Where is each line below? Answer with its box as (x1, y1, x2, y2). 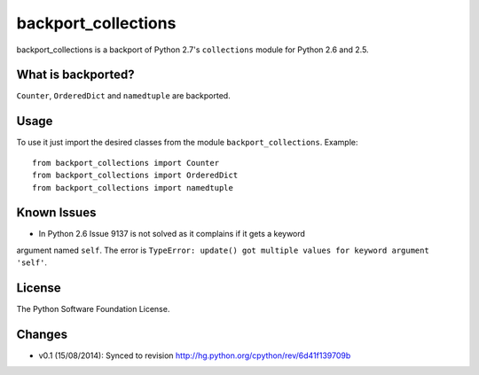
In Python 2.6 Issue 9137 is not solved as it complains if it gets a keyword (38, 229, 306, 239)
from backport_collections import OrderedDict (32, 170, 239, 181)
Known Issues (16, 205, 97, 221)
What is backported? (16, 67, 135, 82)
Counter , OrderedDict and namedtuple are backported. (16, 90, 231, 101)
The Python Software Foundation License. (16, 304, 170, 315)
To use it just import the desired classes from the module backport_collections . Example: (16, 137, 358, 148)
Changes (16, 326, 68, 341)
